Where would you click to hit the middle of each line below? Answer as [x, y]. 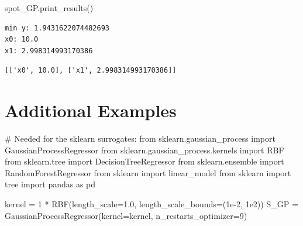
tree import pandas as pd [50, 184]
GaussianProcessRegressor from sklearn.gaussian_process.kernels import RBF [144, 150]
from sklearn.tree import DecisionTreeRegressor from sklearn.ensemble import [144, 161]
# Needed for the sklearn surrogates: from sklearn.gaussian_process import [140, 138]
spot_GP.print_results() [49, 8]
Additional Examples [91, 110]
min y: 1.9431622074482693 [57, 28]
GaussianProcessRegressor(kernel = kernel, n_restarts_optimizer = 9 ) [126, 215]
